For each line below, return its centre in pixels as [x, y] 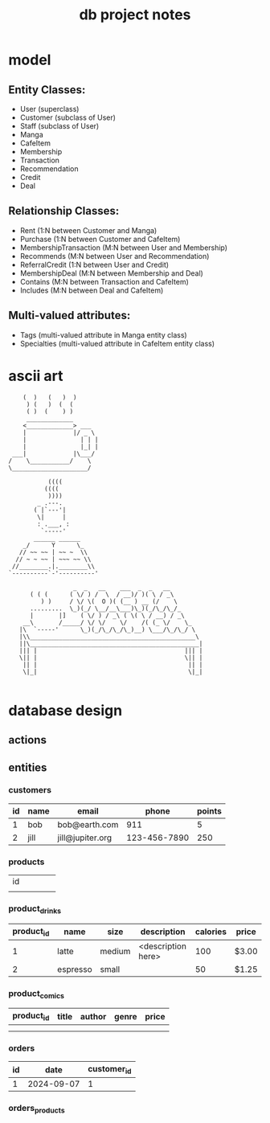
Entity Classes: [47, 90]
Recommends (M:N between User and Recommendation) [115, 256]
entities [28, 767]
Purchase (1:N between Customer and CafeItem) [100, 239]
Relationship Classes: [64, 211]
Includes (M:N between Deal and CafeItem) [92, 290]
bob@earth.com [88, 824]
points [209, 811]
